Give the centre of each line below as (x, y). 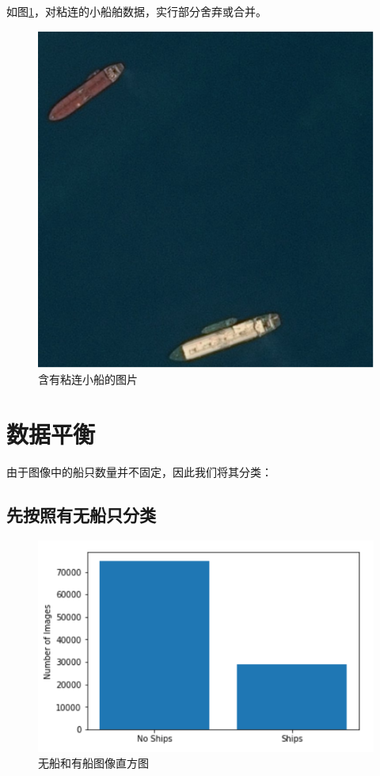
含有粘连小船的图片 (88, 379)
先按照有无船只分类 (81, 514)
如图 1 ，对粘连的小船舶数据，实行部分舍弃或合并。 (137, 11)
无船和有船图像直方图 (93, 763)
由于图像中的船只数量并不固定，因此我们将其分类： (139, 471)
